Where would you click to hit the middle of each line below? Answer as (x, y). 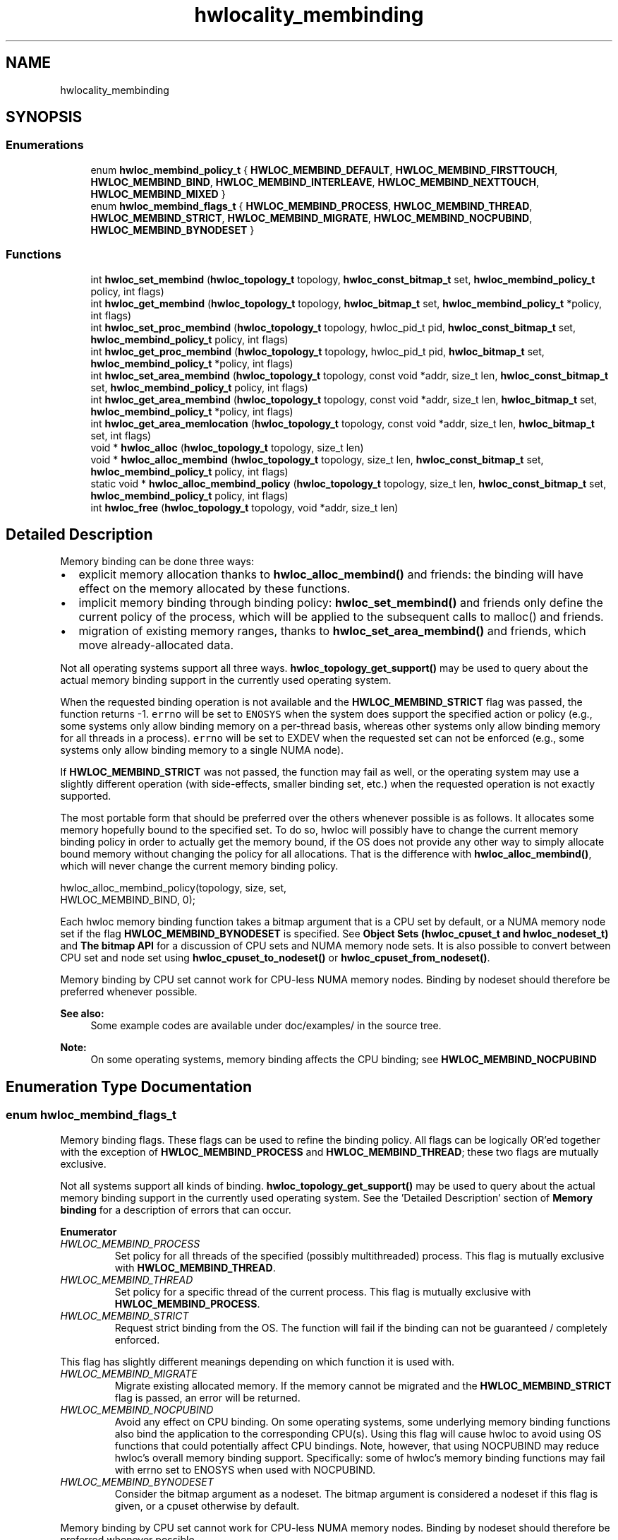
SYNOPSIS (44, 117)
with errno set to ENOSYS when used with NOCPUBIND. (245, 1469)
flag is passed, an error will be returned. (207, 1397)
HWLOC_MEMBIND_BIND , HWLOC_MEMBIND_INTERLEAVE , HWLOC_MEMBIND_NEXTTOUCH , (315, 182)
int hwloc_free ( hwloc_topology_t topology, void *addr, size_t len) (244, 507)
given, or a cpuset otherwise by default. (207, 1505)
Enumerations (45, 145)
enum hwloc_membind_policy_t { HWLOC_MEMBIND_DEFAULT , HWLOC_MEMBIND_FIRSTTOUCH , (324, 170)
